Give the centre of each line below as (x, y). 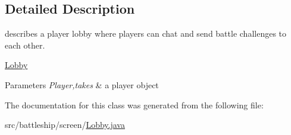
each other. (25, 45)
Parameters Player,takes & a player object (82, 84)
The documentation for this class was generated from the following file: (134, 105)
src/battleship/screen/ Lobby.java (65, 125)
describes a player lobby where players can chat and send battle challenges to (146, 33)
